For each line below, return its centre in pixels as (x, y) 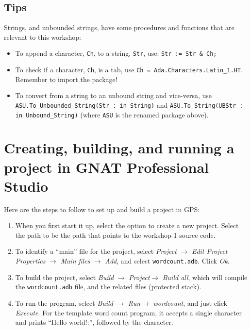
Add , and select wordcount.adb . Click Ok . (167, 261)
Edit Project (209, 251)
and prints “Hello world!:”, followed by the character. (94, 322)
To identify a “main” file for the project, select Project (96, 251)
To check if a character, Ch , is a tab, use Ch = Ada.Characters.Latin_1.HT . (129, 70)
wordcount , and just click (190, 303)
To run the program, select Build (64, 303)
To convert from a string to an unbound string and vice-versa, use (113, 95)
